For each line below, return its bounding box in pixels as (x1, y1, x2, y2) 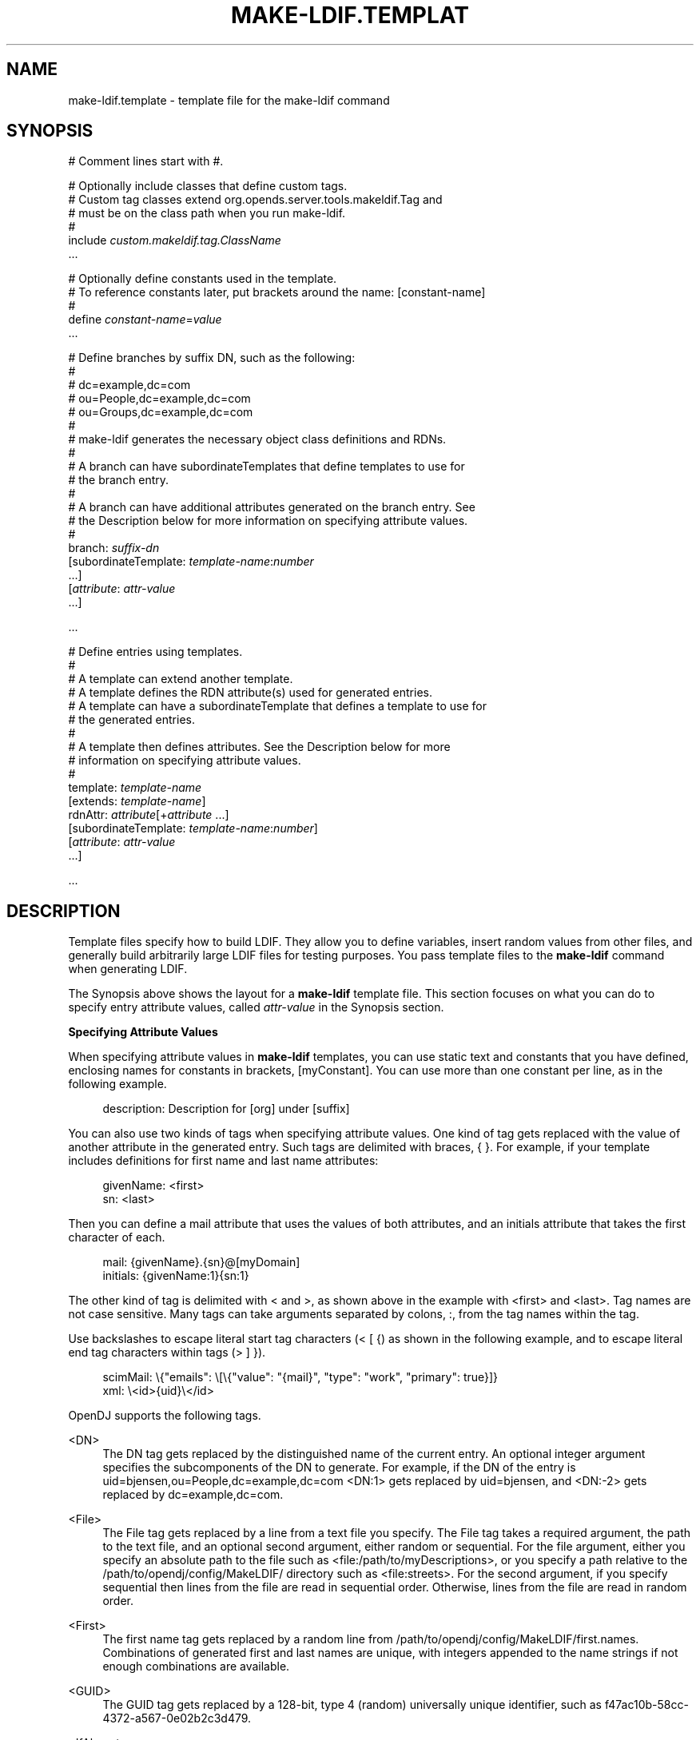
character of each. (68, 1230, 165, 1245)
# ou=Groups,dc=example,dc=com (68, 405, 253, 419)
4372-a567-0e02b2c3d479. (102, 1711, 252, 1726)
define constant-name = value (68, 312, 222, 327)
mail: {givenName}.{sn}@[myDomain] (102, 1255, 300, 1269)
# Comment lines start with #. (68, 154, 224, 169)
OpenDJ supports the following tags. (68, 1408, 261, 1423)
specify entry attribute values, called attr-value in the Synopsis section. (68, 1000, 444, 1015)
